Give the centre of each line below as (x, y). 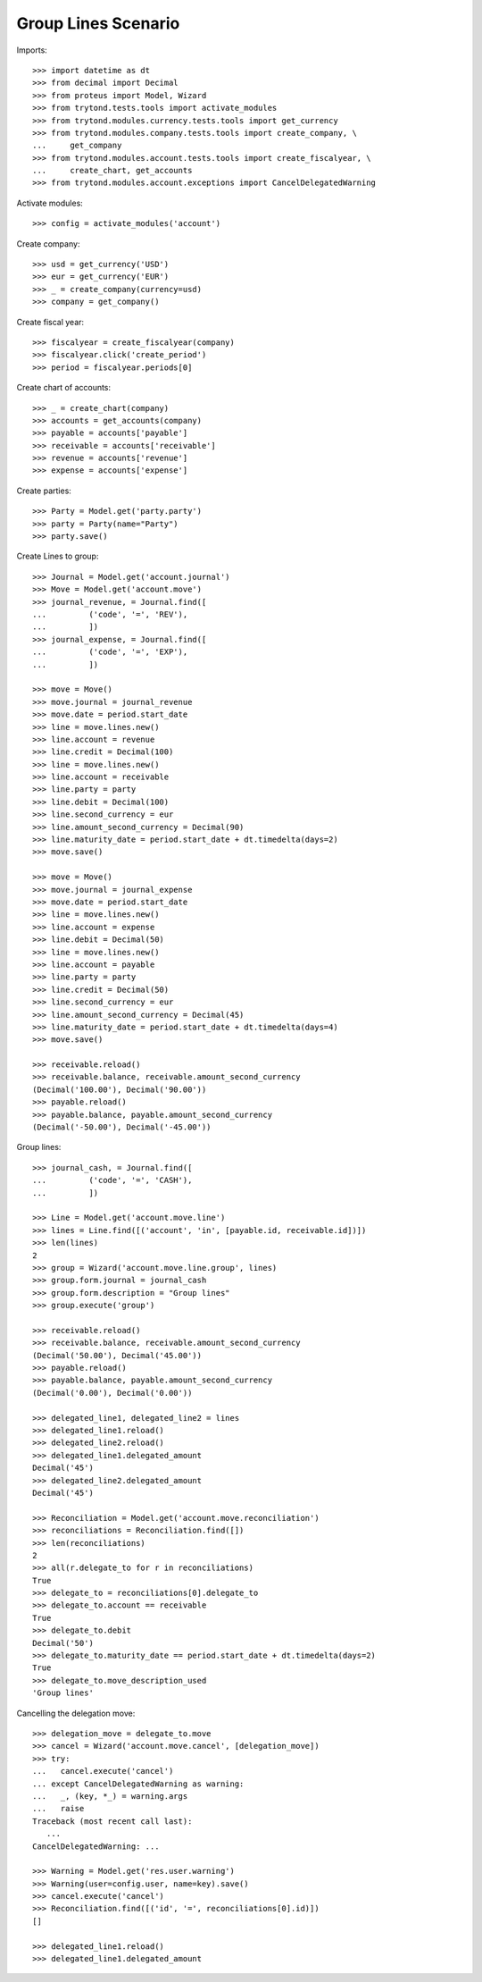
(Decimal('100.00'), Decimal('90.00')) (120, 1089)
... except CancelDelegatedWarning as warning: (138, 1784)
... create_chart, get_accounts (112, 171)
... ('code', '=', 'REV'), (110, 614)
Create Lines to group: (58, 556)
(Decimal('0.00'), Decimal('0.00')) (112, 1393)
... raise (58, 1809)
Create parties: (44, 491)
